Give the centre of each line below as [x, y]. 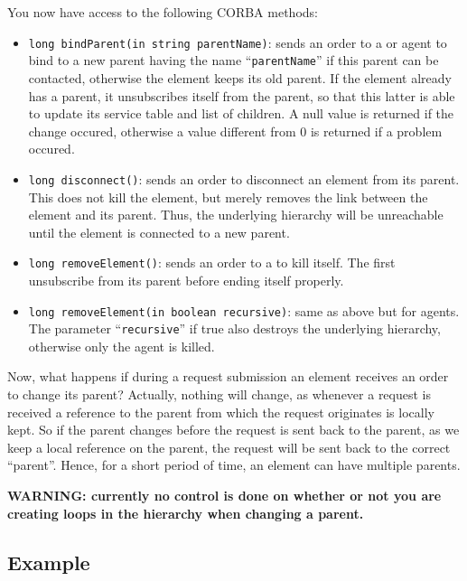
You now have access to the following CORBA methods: [163, 12]
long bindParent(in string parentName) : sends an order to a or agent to [238, 42]
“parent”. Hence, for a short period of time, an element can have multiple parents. [234, 465]
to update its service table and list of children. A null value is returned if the [241, 113]
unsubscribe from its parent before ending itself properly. [186, 280]
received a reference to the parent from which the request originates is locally [221, 412]
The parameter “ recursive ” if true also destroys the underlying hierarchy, [234, 328]
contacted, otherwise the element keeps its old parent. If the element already [240, 77]
